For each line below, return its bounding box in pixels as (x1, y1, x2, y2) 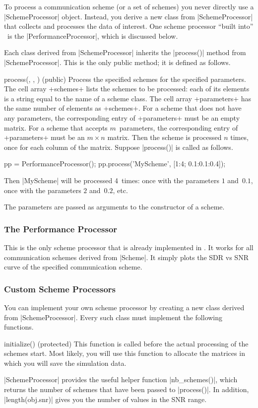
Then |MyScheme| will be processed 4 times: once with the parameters (4, 175, 219, 185)
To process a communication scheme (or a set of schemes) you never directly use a (4, 1, 254, 11)
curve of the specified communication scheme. (4, 262, 142, 272)
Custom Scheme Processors (4, 282, 116, 295)
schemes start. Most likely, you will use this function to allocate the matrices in (4, 348, 245, 358)
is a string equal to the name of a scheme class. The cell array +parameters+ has (4, 93, 252, 103)
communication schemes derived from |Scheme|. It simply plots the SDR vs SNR (4, 252, 249, 262)
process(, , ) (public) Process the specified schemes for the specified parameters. (4, 73, 246, 84)
